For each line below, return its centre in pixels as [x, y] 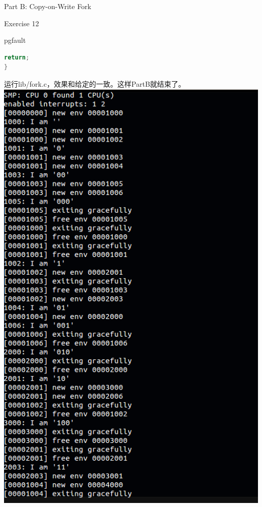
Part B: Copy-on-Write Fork [48, 6]
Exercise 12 [22, 23]
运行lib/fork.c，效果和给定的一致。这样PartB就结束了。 [95, 83]
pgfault [15, 40]
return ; [17, 57]
